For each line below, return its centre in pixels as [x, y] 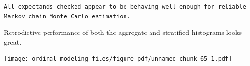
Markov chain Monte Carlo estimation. [67, 16]
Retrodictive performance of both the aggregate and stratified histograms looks [123, 32]
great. [13, 41]
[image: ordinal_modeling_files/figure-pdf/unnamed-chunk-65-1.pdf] [118, 59]
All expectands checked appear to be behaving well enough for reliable [125, 7]
